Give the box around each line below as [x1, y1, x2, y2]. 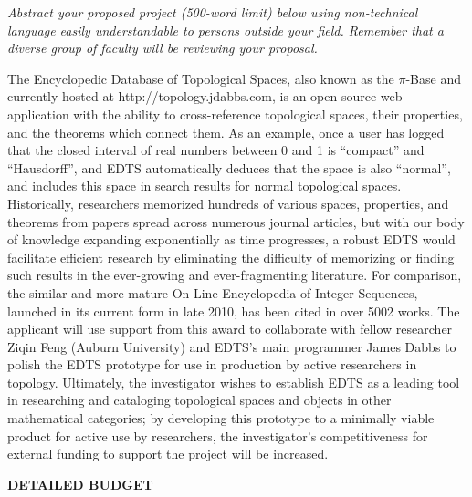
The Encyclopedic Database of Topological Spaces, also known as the [7, 68, 394, 88]
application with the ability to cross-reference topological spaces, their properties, [7, 104, 463, 123]
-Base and [405, 68, 461, 88]
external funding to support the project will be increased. [7, 444, 329, 463]
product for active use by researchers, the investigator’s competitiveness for [7, 426, 428, 445]
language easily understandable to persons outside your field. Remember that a [7, 20, 444, 39]
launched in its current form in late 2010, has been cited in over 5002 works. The [7, 301, 460, 320]
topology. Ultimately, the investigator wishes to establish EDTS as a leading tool [7, 372, 460, 391]
